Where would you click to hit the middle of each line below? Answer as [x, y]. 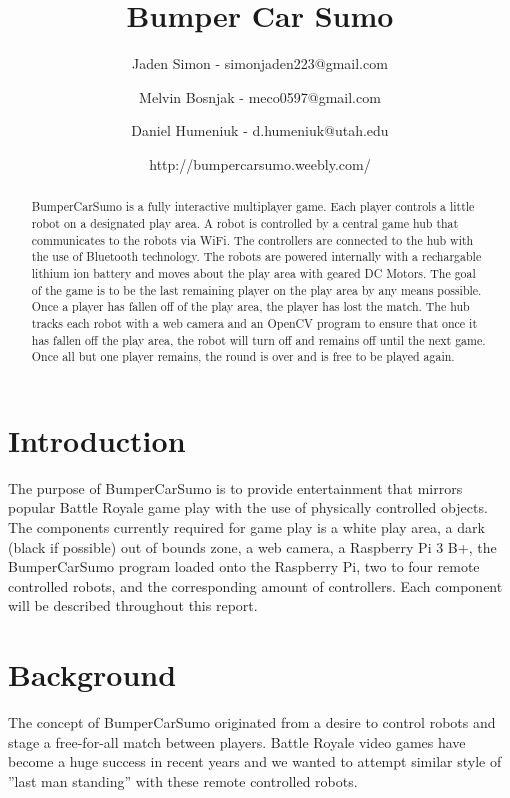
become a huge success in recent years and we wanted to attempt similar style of [255, 761]
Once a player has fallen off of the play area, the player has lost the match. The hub [250, 306]
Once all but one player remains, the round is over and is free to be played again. [243, 356]
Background [92, 674]
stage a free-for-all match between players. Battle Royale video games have [237, 741]
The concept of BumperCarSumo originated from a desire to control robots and [252, 722]
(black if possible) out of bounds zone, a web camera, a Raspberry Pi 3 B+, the [252, 546]
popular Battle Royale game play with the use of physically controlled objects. [248, 507]
